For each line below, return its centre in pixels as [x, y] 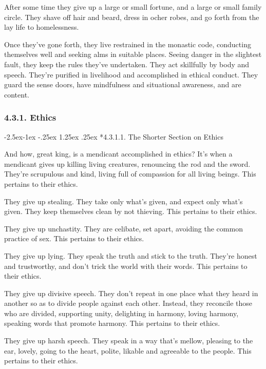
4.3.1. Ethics [30, 117]
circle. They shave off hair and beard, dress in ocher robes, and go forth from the [132, 17]
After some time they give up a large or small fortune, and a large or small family [133, 7]
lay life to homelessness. [42, 27]
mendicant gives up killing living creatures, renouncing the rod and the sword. [127, 163]
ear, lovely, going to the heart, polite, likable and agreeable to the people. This [128, 350]
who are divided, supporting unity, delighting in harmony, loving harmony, [121, 313]
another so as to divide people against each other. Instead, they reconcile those [128, 303]
